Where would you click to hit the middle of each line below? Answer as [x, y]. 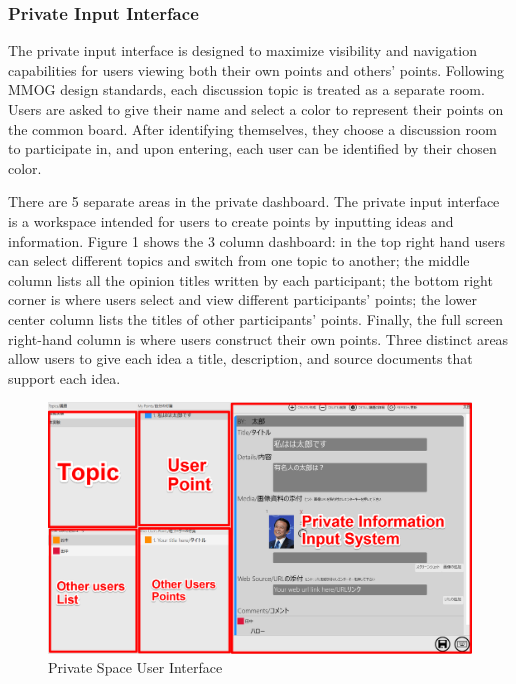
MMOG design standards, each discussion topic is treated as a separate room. [246, 89]
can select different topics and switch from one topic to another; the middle [239, 260]
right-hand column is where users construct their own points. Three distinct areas [258, 338]
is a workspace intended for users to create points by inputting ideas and [231, 220]
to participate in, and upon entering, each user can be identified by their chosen [252, 148]
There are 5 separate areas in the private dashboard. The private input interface [254, 201]
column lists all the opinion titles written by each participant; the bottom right [250, 279]
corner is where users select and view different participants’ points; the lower [242, 299]
